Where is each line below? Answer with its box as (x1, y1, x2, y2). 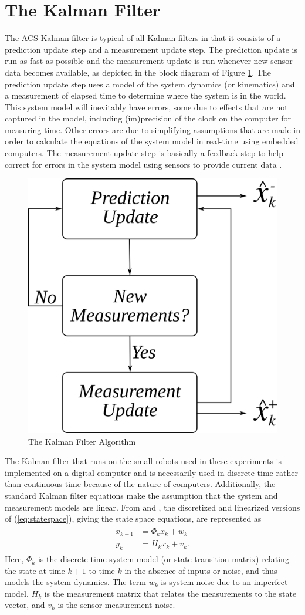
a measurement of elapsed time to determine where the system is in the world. (5, 89, 286, 102)
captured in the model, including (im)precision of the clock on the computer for (5, 112, 291, 124)
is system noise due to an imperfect (161, 576, 288, 588)
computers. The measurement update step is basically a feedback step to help (5, 147, 283, 159)
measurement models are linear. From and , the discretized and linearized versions (5, 501, 300, 513)
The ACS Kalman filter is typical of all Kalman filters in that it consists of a (5, 32, 281, 44)
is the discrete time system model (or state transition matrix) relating (38, 553, 289, 565)
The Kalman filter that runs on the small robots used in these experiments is (5, 455, 282, 467)
